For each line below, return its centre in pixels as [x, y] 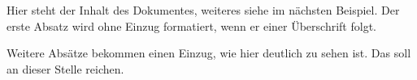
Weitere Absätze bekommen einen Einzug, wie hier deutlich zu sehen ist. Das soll [209, 53]
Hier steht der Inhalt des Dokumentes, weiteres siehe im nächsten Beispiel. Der [203, 10]
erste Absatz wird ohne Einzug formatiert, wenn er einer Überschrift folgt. [191, 25]
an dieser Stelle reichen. [65, 68]
